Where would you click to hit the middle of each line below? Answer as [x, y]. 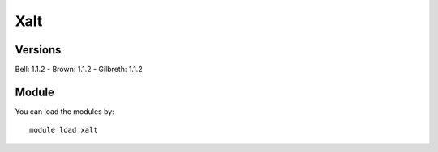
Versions [38, 50]
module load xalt [64, 130]
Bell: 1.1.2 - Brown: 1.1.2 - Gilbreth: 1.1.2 [79, 70]
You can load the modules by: [65, 111]
